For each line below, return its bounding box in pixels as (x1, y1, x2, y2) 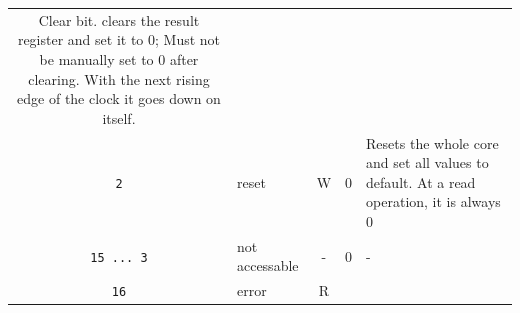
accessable (236, 255, 299, 276)
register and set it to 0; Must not (17, 29, 221, 50)
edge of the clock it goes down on (17, 88, 221, 109)
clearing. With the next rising (28, 68, 210, 89)
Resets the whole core (366, 132, 499, 153)
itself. (102, 107, 136, 128)
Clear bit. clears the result (38, 9, 200, 30)
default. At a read (366, 171, 476, 192)
